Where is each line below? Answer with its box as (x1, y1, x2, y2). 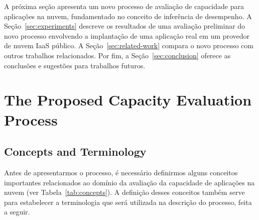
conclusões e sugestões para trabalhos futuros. (4, 60, 146, 70)
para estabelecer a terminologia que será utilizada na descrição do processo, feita (4, 196, 252, 207)
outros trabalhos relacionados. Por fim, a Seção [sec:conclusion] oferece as (4, 50, 231, 60)
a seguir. (4, 206, 30, 217)
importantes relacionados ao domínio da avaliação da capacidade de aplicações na (4, 177, 255, 187)
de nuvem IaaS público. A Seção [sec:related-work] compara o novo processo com (4, 40, 253, 51)
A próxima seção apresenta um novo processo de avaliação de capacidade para (4, 1, 244, 11)
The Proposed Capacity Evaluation (4, 89, 252, 110)
